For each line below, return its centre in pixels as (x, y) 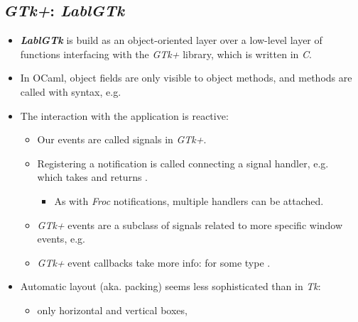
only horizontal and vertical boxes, (112, 310)
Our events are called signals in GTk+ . (122, 139)
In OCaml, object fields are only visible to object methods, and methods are (186, 78)
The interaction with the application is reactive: (124, 115)
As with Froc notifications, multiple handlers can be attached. (189, 200)
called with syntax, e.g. (71, 91)
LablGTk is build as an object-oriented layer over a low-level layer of (171, 40)
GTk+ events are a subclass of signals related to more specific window (190, 224)
